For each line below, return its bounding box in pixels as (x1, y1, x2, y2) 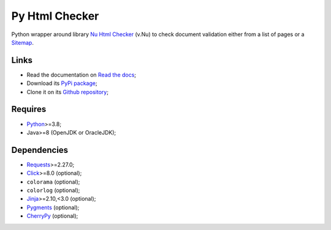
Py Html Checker (11, 9, 99, 23)
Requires (11, 104, 47, 114)
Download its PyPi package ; (26, 80, 97, 87)
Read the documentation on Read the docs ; (26, 71, 137, 78)
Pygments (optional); (26, 204, 80, 211)
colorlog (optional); (26, 187, 80, 194)
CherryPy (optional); (26, 212, 78, 220)
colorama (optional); (26, 178, 80, 185)
